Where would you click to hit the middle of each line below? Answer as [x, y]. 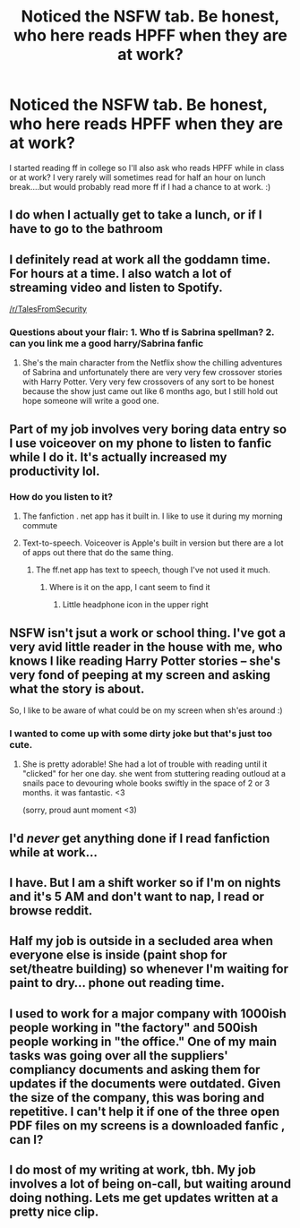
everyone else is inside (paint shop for [118, 955]
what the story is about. [77, 688]
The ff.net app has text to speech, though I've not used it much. [153, 570]
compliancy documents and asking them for [135, 1069]
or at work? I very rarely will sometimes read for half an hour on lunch [137, 177]
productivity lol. [55, 471]
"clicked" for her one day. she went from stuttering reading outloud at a [154, 774]
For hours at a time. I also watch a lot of [120, 274]
